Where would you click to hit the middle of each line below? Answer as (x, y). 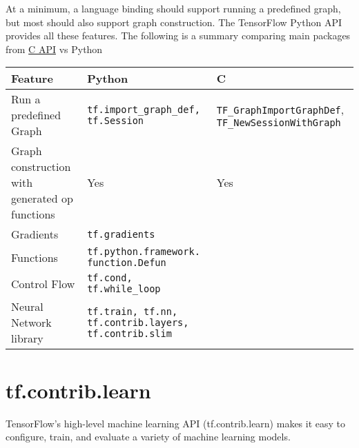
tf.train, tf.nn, (133, 311)
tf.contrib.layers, (138, 322)
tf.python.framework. (144, 252)
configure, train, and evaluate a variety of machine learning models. (148, 437)
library (27, 338)
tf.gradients (121, 234)
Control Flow (43, 283)
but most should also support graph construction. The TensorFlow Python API (174, 22)
